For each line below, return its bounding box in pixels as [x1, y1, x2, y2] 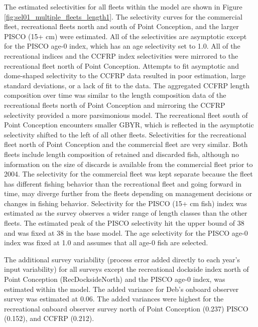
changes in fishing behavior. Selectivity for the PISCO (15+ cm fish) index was [4, 198, 247, 208]
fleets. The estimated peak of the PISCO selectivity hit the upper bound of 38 [4, 218, 244, 228]
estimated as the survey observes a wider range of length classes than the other [4, 208, 247, 218]
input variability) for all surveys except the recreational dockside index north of [4, 264, 249, 274]
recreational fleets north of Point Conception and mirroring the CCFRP [4, 99, 225, 110]
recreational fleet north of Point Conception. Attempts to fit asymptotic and [4, 60, 239, 71]
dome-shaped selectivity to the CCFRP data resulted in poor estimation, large [4, 70, 246, 81]
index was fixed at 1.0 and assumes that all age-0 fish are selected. [4, 237, 208, 248]
